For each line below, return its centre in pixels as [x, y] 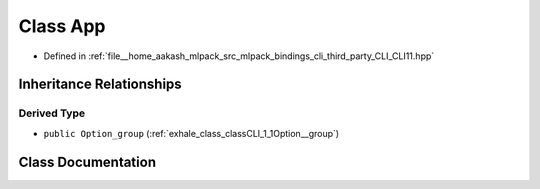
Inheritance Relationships [100, 84]
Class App [62, 26]
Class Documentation [87, 161]
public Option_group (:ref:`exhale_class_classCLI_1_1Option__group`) [191, 133]
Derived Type [51, 113]
